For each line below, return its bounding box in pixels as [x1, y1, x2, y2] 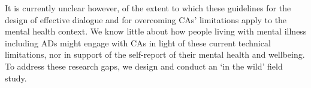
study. [5, 71, 27, 84]
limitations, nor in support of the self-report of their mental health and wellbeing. [5, 48, 305, 61]
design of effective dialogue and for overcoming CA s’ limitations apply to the [5, 13, 287, 26]
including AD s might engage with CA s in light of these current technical [5, 36, 271, 49]
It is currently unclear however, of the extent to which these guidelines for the [5, 2, 291, 14]
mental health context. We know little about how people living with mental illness [5, 25, 307, 37]
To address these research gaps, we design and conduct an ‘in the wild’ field [5, 59, 283, 72]
